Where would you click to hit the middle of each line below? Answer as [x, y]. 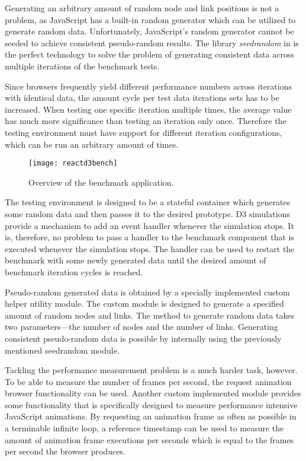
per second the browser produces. [65, 451]
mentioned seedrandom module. [62, 350]
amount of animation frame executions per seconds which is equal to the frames [149, 439]
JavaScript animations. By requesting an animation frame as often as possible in [151, 416]
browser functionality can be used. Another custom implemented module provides [153, 393]
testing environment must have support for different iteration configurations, [144, 132]
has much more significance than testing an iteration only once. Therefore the [146, 121]
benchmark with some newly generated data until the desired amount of [136, 260]
